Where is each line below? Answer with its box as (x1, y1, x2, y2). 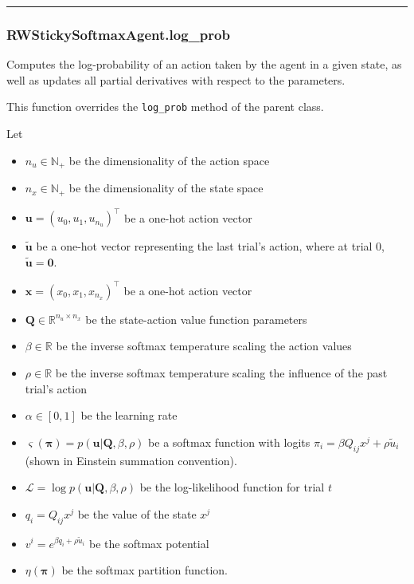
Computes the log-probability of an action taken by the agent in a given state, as (6, 56, 402, 73)
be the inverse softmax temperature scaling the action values (56, 337, 352, 354)
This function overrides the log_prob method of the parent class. (6, 98, 324, 115)
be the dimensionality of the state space (68, 180, 264, 196)
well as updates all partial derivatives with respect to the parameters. (6, 71, 346, 88)
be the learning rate (80, 407, 178, 424)
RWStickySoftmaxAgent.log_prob (6, 24, 230, 44)
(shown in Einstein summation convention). (25, 452, 237, 468)
